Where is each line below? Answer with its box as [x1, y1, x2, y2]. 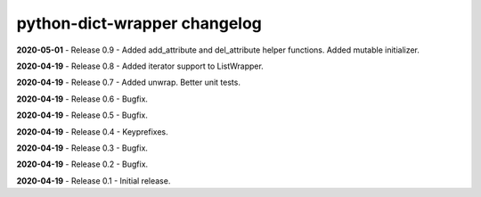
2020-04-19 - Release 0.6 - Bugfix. [16, 94, 149, 104]
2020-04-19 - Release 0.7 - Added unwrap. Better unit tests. [16, 77, 240, 88]
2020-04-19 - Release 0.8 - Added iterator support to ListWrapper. [16, 61, 265, 71]
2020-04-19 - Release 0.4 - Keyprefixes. [16, 126, 168, 137]
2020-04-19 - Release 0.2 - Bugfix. [16, 159, 149, 169]
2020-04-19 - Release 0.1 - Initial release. [16, 175, 171, 186]
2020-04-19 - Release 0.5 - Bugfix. [16, 110, 149, 120]
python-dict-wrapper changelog [16, 13, 263, 33]
